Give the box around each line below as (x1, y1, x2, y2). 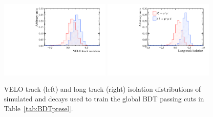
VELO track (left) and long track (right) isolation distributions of (4, 84, 201, 94)
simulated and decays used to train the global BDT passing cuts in (4, 94, 204, 103)
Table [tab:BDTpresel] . (4, 103, 73, 113)
